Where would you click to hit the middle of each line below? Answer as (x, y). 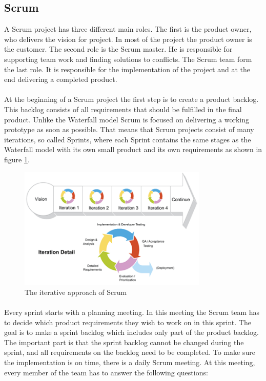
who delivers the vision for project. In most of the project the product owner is (128, 39)
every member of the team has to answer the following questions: (106, 372)
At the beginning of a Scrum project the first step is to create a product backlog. (131, 99)
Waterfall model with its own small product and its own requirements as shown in (133, 149)
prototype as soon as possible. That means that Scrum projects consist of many (129, 129)
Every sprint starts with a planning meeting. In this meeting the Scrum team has (132, 312)
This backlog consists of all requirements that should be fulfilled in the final (123, 109)
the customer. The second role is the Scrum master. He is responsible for (118, 49)
